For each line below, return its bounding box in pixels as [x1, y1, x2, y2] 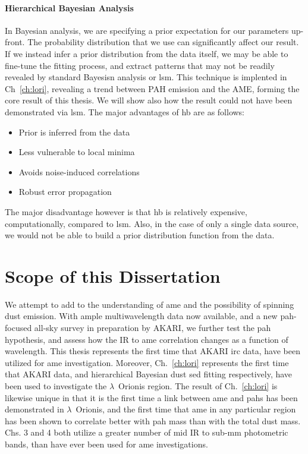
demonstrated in [5, 403, 64, 415]
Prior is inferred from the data [18, 125, 130, 138]
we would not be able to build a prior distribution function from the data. [5, 229, 275, 241]
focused [5, 321, 32, 334]
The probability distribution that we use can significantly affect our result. [27, 36, 299, 48]
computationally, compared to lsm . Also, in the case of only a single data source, [5, 217, 298, 229]
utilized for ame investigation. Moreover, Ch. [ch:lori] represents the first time [5, 356, 289, 368]
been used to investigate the [5, 379, 107, 392]
